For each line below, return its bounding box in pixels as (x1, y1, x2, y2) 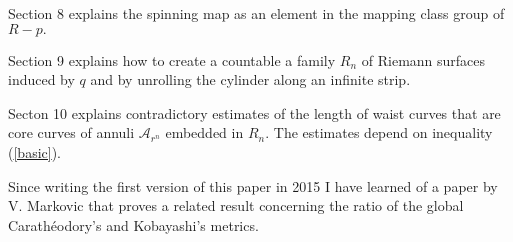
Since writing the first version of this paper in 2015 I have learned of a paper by (8, 175, 498, 196)
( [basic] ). (8, 141, 61, 162)
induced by (8, 69, 75, 90)
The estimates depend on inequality (273, 122, 493, 143)
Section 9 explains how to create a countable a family (8, 49, 336, 70)
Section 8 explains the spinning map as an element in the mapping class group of (8, 3, 505, 23)
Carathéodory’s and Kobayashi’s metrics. (8, 214, 259, 235)
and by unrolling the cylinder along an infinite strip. (90, 69, 411, 90)
